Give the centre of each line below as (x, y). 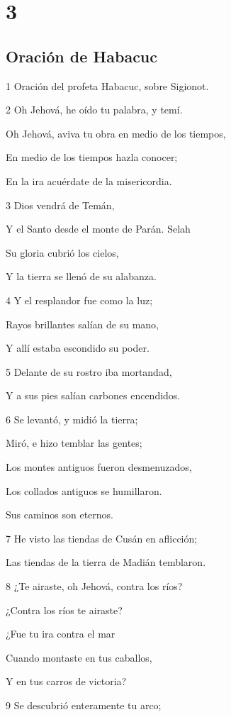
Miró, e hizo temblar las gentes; (74, 443)
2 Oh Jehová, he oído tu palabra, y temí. (94, 110)
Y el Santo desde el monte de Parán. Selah (98, 229)
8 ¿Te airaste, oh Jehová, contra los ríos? (94, 586)
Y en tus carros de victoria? (66, 681)
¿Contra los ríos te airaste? (64, 610)
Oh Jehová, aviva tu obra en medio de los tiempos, (116, 133)
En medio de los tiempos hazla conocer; (92, 157)
